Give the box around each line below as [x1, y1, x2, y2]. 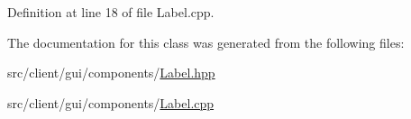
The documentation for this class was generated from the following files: [7, 32, 405, 51]
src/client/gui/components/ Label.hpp [7, 63, 215, 82]
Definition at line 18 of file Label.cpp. [7, 3, 215, 21]
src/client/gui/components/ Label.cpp [7, 93, 215, 112]
